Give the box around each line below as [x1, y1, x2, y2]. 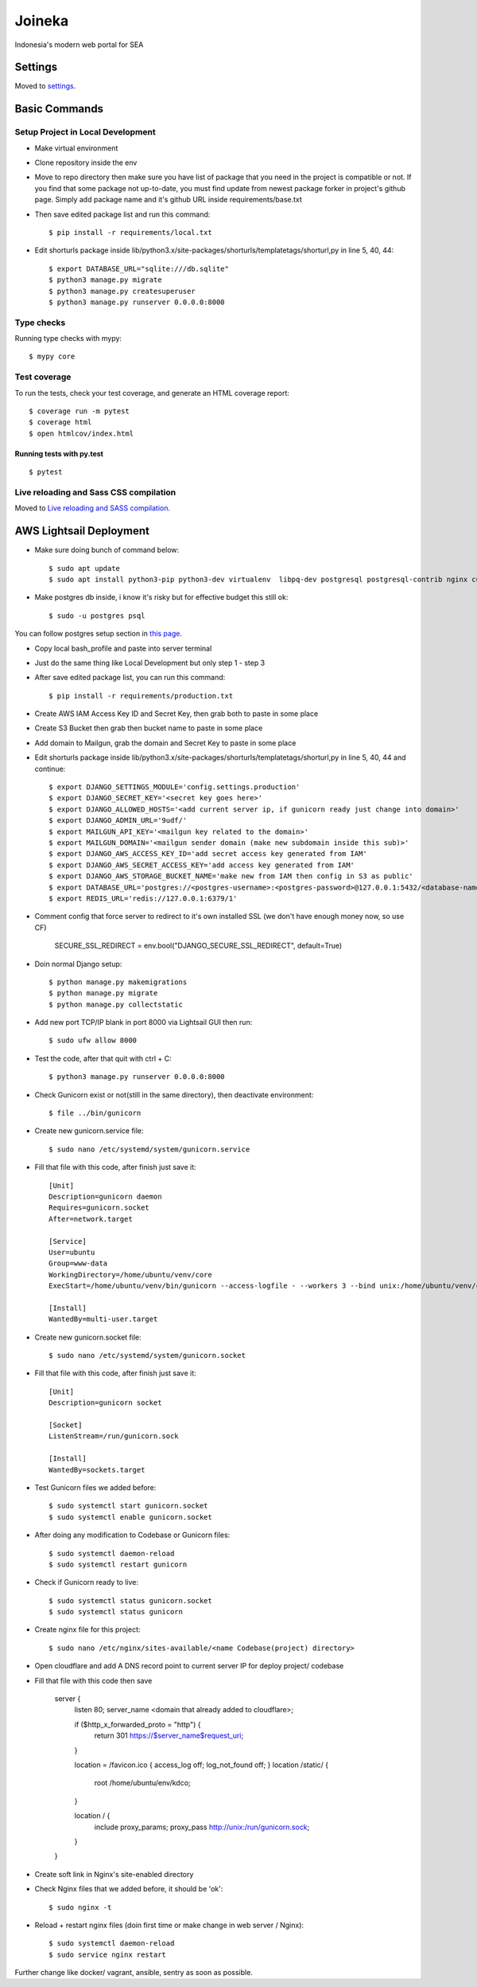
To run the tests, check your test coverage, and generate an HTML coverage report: [14, 388, 290, 397]
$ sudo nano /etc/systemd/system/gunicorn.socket [48, 1351, 246, 1360]
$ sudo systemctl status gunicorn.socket [48, 1596, 212, 1605]
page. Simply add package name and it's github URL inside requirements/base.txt [34, 195, 302, 205]
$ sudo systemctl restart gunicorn [48, 1559, 188, 1569]
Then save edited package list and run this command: [34, 209, 211, 219]
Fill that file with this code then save [34, 1676, 153, 1685]
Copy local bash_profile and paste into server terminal [34, 643, 212, 653]
